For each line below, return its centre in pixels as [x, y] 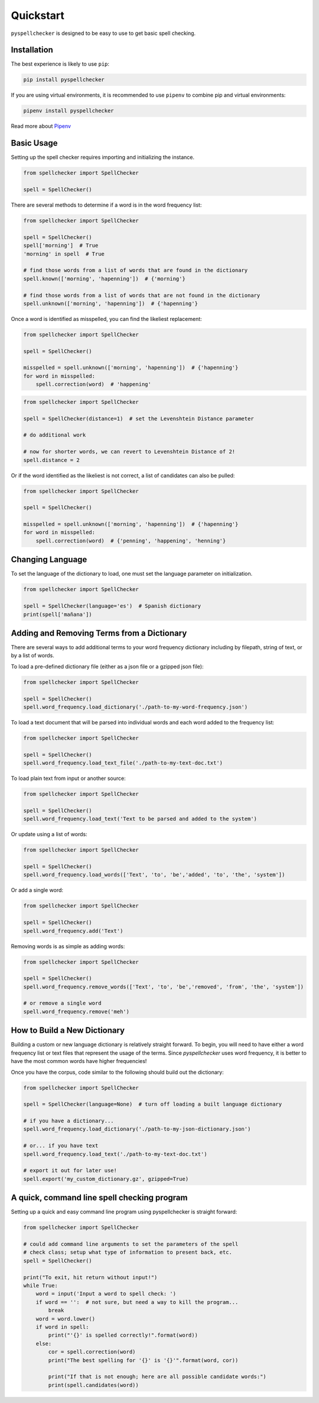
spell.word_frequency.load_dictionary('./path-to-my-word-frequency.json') [136, 707]
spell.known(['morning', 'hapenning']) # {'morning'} [104, 279]
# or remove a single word [62, 1003]
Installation [32, 50]
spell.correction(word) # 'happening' [94, 384]
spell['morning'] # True [61, 245]
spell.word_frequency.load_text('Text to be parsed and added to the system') [140, 819]
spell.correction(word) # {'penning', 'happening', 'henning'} [131, 541]
